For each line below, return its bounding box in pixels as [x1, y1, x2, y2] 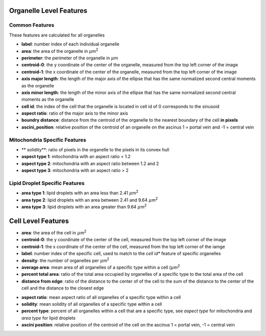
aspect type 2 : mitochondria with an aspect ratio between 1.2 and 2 [21, 161, 159, 167]
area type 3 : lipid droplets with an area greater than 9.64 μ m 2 [21, 203, 147, 210]
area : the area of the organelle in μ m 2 [21, 47, 99, 54]
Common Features [9, 22, 54, 29]
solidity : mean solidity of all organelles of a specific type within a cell [21, 301, 162, 307]
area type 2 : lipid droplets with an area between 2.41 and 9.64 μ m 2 [21, 196, 158, 203]
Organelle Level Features [9, 6, 88, 15]
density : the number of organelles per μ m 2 [21, 256, 109, 263]
